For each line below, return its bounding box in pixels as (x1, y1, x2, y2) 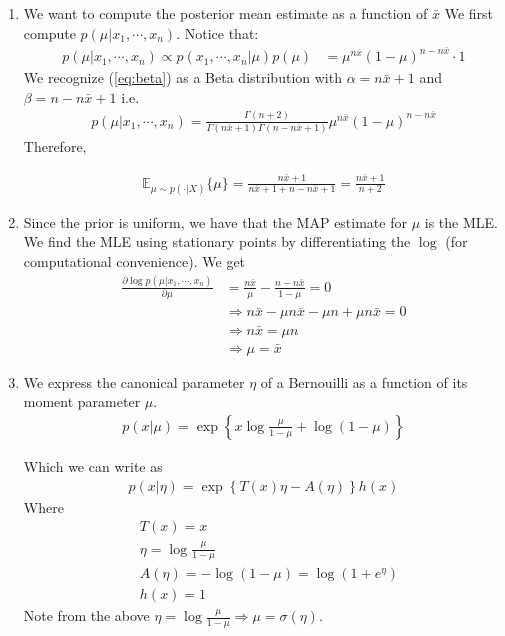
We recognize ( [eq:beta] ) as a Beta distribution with (23, 67, 342, 88)
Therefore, (23, 136, 87, 157)
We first (444, 3, 494, 23)
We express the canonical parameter (23, 371, 245, 392)
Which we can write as (23, 456, 163, 476)
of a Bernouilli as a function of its (260, 371, 468, 392)
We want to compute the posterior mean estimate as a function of (23, 3, 428, 23)
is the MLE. (424, 211, 498, 232)
